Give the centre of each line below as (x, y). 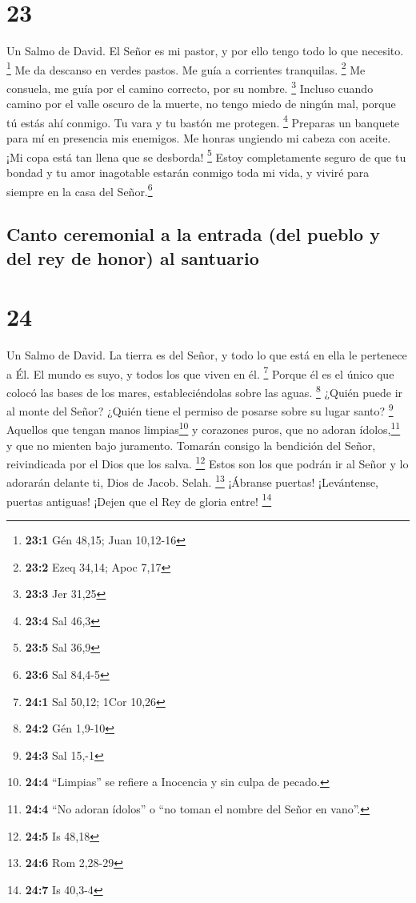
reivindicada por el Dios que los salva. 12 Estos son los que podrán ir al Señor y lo (208, 462)
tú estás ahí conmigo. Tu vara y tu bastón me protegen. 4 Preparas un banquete (203, 121)
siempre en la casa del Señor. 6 (80, 190)
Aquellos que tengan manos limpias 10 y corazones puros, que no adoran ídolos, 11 (204, 428)
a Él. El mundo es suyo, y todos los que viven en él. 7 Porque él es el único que (200, 372)
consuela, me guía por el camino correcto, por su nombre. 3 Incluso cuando (190, 86)
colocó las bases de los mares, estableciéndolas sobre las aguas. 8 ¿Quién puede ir (205, 391)
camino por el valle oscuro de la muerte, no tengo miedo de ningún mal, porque (201, 104)
